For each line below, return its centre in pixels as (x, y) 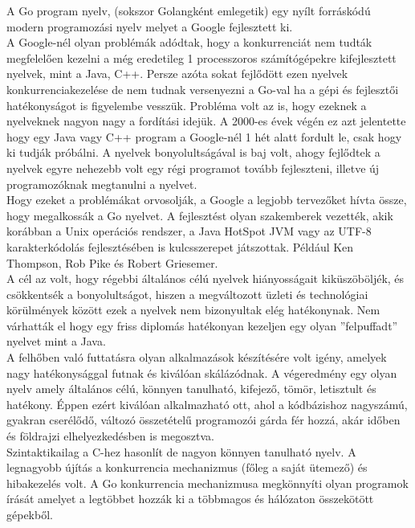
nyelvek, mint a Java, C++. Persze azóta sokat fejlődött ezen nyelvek (177, 74)
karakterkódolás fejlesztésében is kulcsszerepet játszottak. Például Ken (180, 246)
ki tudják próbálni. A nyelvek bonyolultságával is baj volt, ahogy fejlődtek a (193, 152)
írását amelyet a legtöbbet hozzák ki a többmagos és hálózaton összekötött (190, 499)
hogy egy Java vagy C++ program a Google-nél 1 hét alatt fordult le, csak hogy (204, 136)
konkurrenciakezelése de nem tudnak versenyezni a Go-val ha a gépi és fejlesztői (203, 89)
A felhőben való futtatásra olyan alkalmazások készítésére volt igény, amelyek (197, 357)
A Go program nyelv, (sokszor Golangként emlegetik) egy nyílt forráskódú (189, 10)
